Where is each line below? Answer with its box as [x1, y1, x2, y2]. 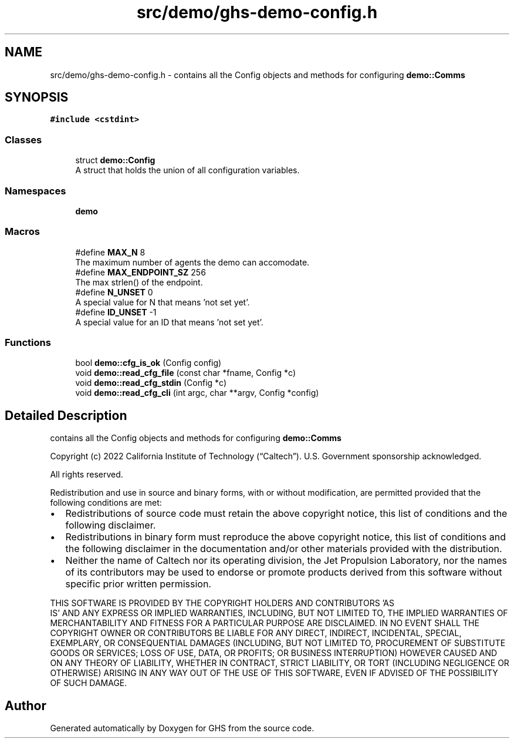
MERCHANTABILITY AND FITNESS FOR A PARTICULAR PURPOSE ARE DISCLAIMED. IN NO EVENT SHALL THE [50, 618, 479, 628]
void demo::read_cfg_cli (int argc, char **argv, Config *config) [75, 388, 319, 398]
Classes [5, 133, 42, 146]
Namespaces [5, 184, 66, 197]
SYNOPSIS [5, 90, 69, 105]
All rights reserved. [50, 469, 123, 480]
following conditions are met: [50, 497, 162, 508]
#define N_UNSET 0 [75, 287, 153, 297]
